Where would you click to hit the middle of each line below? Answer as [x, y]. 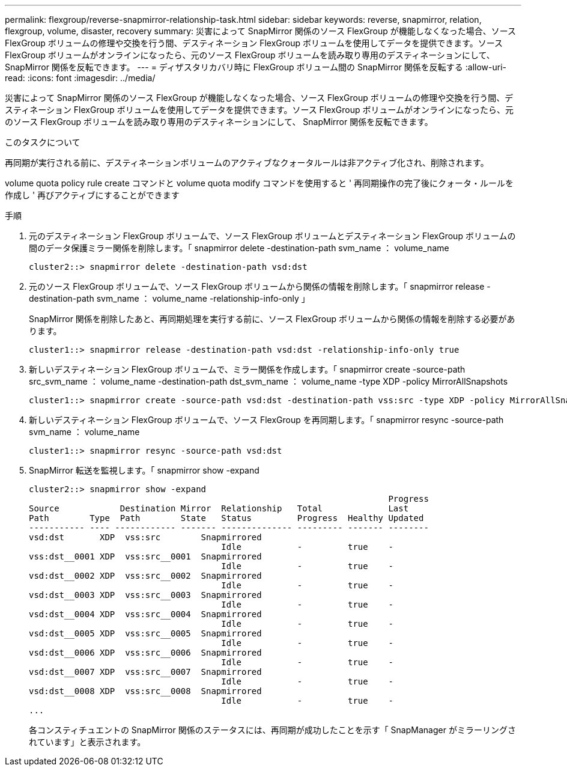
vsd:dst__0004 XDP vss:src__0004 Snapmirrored [145, 614]
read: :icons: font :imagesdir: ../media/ [80, 78]
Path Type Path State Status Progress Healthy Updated [226, 518]
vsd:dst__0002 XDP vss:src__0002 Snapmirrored [145, 576]
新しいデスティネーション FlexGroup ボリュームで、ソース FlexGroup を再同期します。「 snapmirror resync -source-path [266, 420]
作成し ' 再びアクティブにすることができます [92, 195]
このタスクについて [43, 142]
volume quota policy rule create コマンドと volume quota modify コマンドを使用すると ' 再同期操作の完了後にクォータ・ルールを [259, 183]
